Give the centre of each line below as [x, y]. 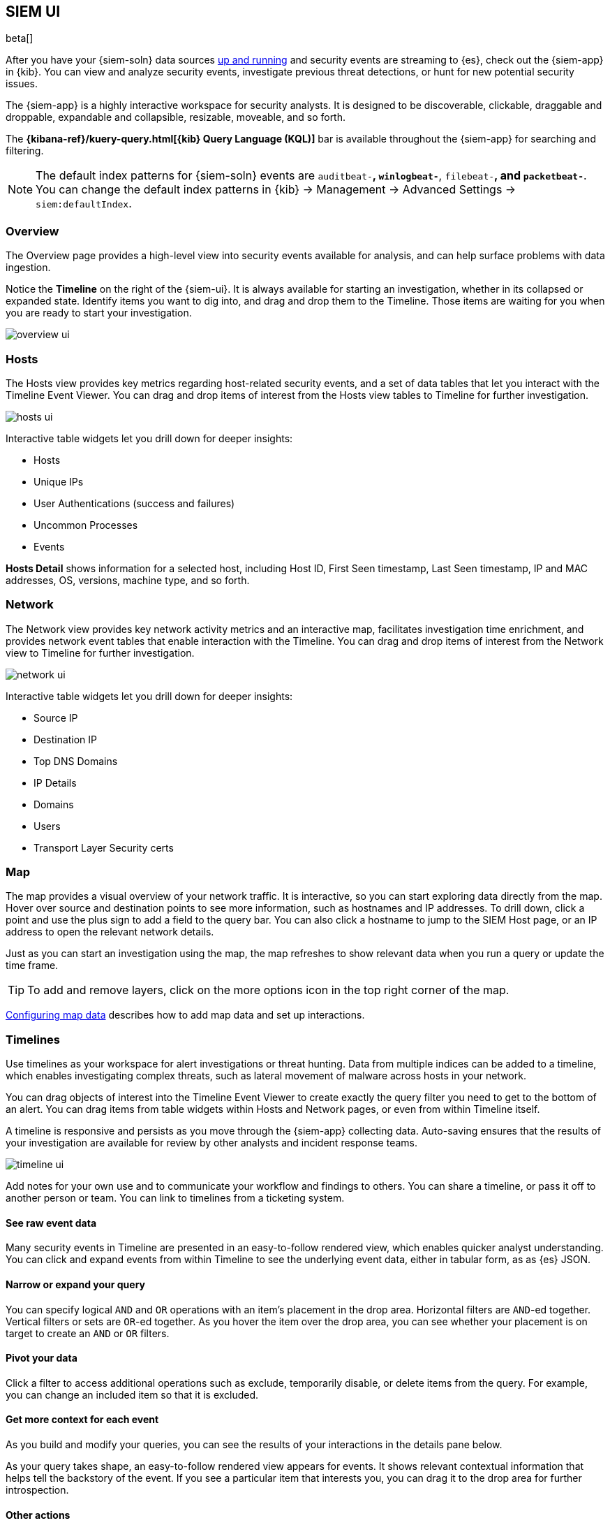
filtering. [25, 151]
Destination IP [66, 739]
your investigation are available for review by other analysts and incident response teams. [211, 1143]
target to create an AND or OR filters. [88, 1333]
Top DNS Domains [76, 761]
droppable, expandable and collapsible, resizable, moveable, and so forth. [176, 117]
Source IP [56, 717]
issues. [22, 84]
